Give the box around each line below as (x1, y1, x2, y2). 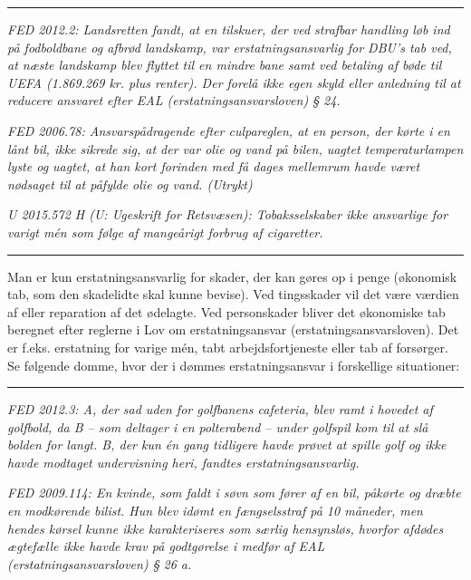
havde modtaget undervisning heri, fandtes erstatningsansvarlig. (7, 452, 360, 471)
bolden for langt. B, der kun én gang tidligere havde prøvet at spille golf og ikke (7, 435, 447, 454)
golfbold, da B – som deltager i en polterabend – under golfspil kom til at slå (7, 417, 428, 436)
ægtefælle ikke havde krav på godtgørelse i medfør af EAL (7, 536, 325, 556)
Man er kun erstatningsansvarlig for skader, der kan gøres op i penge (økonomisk (7, 266, 457, 285)
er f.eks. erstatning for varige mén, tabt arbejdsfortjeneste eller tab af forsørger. (7, 337, 448, 356)
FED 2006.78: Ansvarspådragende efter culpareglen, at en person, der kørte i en (7, 121, 450, 140)
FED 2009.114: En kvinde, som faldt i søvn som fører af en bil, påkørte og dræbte (7, 483, 461, 502)
